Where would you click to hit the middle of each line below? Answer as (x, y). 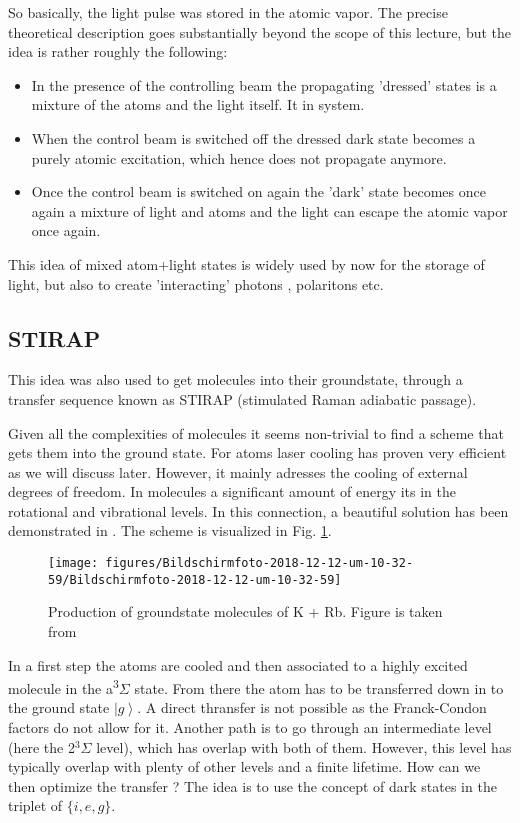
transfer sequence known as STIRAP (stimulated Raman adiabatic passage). (242, 398)
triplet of (35, 805)
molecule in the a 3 (63, 686)
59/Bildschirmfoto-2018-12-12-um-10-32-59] (195, 579)
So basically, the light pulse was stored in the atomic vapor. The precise (228, 12)
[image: (73, 563)
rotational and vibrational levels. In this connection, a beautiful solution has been (258, 510)
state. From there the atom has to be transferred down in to (319, 687)
